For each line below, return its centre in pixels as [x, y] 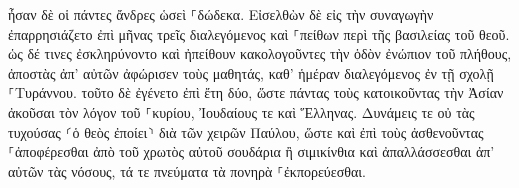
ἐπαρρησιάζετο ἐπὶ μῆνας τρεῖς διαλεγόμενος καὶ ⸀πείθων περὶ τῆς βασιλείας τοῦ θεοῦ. [259, 33]
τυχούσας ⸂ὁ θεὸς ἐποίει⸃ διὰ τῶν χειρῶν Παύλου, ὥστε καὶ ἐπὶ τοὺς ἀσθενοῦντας [246, 131]
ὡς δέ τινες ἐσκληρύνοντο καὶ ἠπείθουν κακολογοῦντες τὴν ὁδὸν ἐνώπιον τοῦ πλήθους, [260, 53]
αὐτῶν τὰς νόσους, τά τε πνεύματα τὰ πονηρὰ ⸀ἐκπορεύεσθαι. [187, 170]
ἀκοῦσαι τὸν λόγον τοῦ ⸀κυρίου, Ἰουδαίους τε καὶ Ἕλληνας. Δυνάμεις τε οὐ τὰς [241, 111]
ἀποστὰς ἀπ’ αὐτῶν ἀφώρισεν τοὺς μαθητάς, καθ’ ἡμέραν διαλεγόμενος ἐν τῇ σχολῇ [251, 72]
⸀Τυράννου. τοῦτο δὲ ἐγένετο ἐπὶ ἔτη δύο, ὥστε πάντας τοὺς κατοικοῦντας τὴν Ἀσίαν [256, 92]
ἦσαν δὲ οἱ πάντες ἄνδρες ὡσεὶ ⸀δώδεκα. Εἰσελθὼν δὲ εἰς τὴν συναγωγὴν [221, 14]
